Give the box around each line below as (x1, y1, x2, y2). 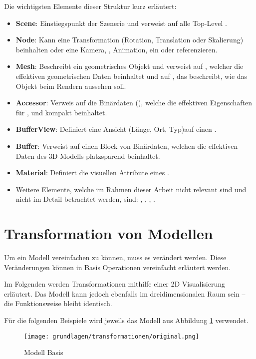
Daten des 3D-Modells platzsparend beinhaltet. (15, 150, 160, 161)
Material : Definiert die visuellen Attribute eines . (15, 167, 169, 178)
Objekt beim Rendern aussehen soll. (15, 80, 126, 91)
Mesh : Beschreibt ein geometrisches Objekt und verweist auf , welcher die (15, 61, 244, 71)
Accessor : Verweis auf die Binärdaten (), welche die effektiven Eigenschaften (15, 97, 253, 108)
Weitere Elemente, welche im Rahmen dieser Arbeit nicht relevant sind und (15, 184, 247, 194)
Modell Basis (24, 347, 63, 358)
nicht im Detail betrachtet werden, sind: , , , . (15, 194, 155, 204)
